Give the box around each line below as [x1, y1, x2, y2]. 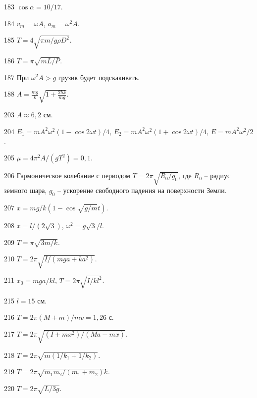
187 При [4, 72, 29, 82]
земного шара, [4, 185, 47, 195]
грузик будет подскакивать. [58, 72, 140, 82]
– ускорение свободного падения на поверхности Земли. [57, 185, 227, 195]
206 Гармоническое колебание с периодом [4, 170, 130, 181]
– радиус [204, 170, 231, 181]
